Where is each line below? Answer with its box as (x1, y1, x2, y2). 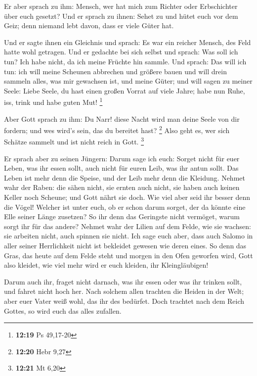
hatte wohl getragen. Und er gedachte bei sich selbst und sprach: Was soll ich (4, 47, 238, 57)
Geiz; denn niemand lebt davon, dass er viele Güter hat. (4, 20, 174, 31)
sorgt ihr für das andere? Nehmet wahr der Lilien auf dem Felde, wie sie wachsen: (4, 221, 251, 231)
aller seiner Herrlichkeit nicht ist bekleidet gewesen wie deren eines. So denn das (4, 240, 247, 251)
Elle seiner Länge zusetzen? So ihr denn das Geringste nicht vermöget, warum (4, 211, 240, 222)
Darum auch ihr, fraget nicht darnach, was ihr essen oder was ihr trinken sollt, (4, 276, 242, 286)
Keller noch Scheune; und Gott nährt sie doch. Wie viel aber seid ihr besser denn (4, 192, 251, 202)
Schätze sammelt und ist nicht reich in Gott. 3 (4, 135, 144, 147)
